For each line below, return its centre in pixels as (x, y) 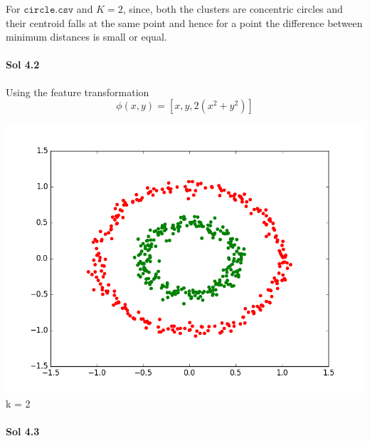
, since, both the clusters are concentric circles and (233, 9)
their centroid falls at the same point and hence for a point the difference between (184, 22)
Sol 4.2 (23, 64)
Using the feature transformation (78, 92)
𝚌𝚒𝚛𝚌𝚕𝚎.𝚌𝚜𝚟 (49, 10)
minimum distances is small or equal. (86, 37)
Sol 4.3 (23, 431)
